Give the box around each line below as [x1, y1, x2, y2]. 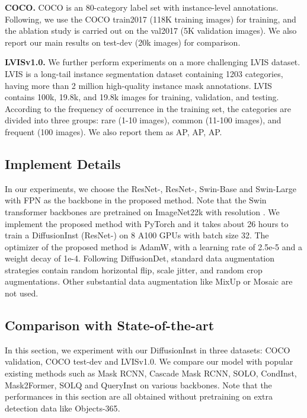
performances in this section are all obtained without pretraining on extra [5, 390, 273, 403]
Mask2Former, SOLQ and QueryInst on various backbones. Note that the [5, 378, 272, 391]
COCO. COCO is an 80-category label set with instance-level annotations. [5, 1, 279, 13]
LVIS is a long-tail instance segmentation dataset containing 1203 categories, [5, 67, 283, 79]
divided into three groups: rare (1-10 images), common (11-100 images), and [5, 114, 282, 126]
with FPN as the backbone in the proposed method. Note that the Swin [5, 194, 267, 206]
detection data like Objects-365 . [5, 401, 120, 414]
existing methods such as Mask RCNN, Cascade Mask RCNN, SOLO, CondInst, [5, 367, 297, 379]
